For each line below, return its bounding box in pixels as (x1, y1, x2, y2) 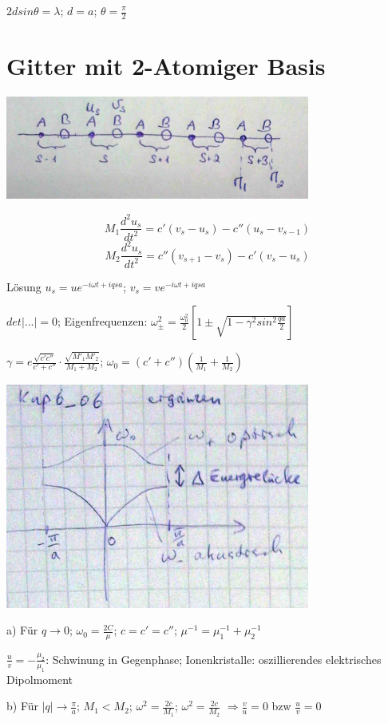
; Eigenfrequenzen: (57, 313, 148, 330)
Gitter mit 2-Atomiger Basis (6, 49, 326, 82)
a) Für (6, 622, 38, 638)
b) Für (6, 697, 39, 714)
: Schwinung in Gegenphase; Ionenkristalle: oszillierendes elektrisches (46, 650, 382, 667)
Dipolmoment (6, 670, 73, 687)
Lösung (6, 278, 42, 294)
